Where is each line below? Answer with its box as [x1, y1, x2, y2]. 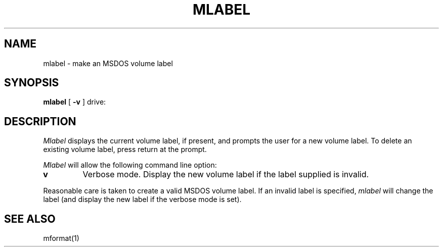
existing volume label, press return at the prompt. [43, 145, 207, 154]
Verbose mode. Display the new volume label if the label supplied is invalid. [82, 169, 369, 180]
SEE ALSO [4, 212, 56, 225]
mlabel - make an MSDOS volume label [43, 59, 173, 68]
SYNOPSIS [4, 76, 59, 89]
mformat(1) [43, 234, 79, 243]
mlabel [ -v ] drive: [43, 97, 106, 107]
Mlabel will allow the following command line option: [43, 161, 217, 170]
